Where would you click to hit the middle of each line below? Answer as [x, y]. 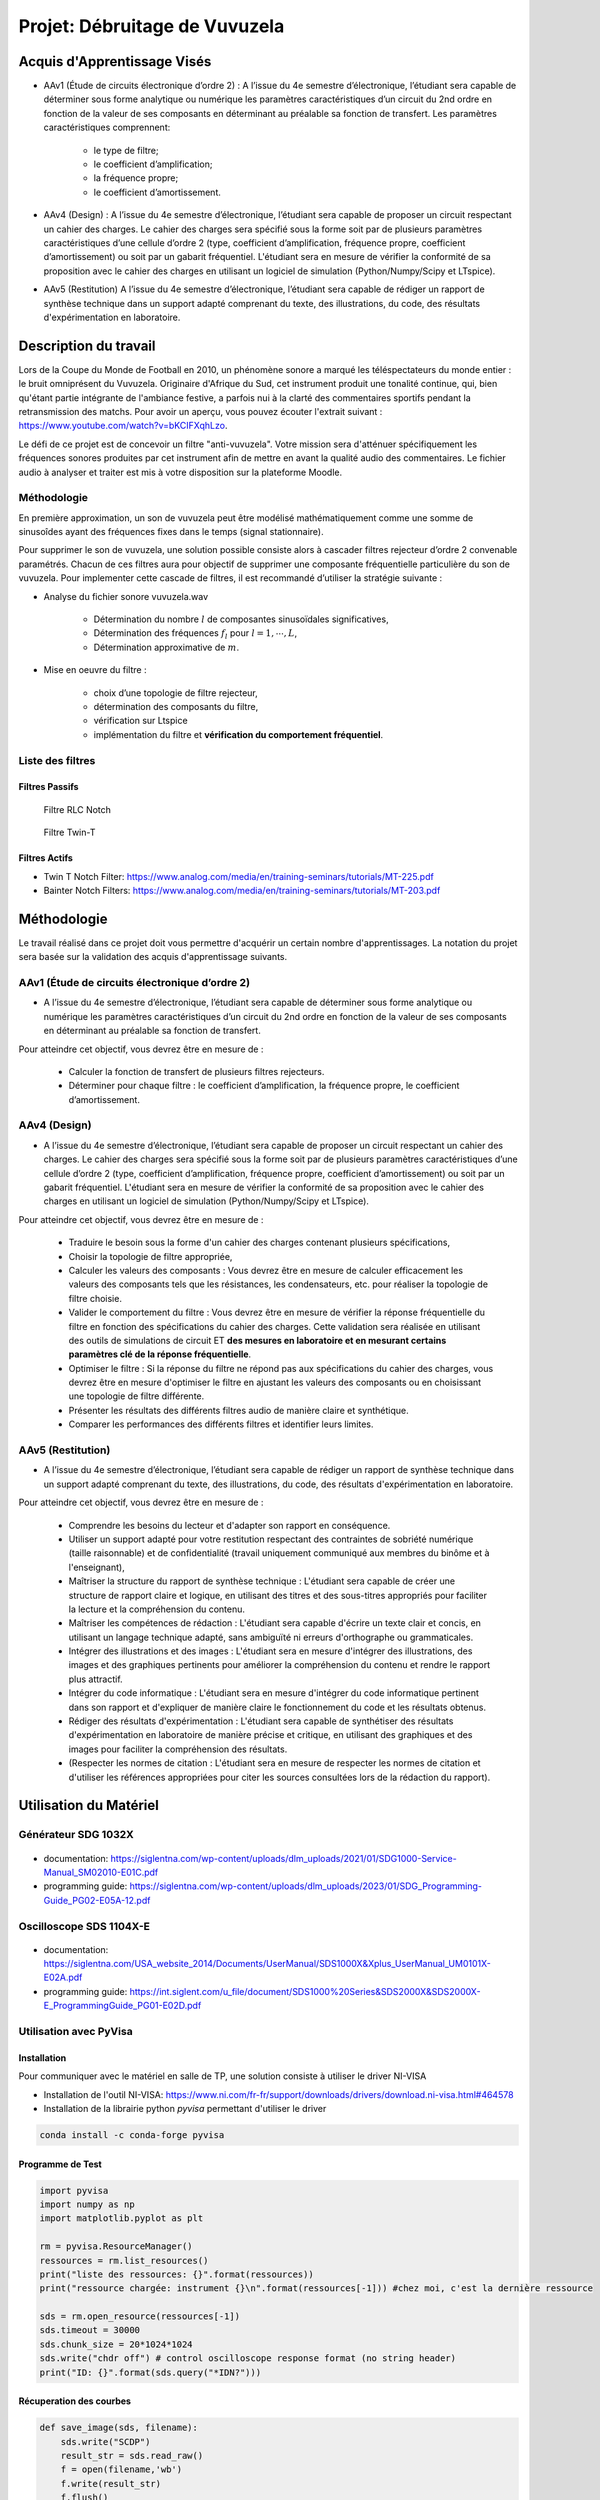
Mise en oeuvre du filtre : [95, 670]
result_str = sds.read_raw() [132, 2455]
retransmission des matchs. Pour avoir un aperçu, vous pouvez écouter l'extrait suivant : [200, 411]
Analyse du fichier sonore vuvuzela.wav [126, 596]
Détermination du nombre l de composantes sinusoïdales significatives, [241, 619]
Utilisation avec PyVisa [76, 2032]
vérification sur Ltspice [141, 721]
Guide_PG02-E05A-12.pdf [97, 1900]
